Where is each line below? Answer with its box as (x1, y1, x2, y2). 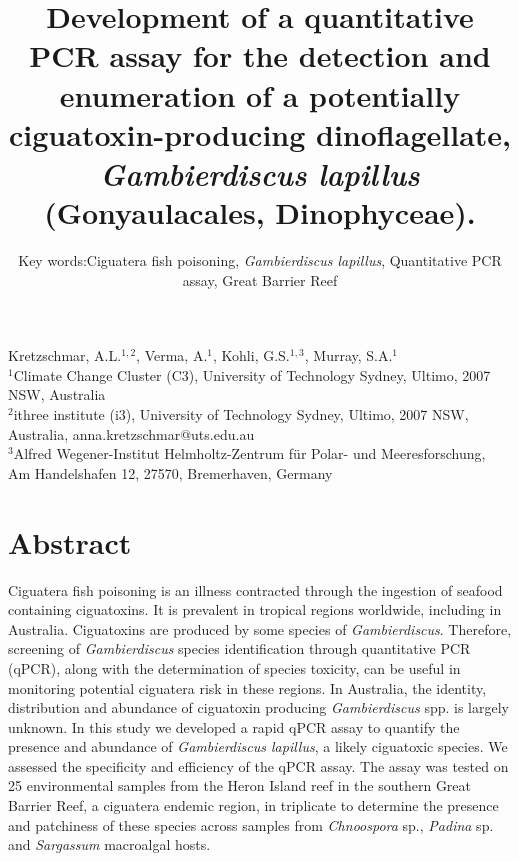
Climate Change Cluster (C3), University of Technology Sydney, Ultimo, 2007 (13, 364, 491, 385)
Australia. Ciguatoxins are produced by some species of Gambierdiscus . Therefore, (8, 618, 512, 639)
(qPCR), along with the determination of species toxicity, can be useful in (8, 657, 461, 678)
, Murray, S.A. (304, 345, 393, 366)
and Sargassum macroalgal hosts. (8, 834, 211, 855)
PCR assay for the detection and (29, 35, 491, 76)
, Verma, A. (136, 345, 208, 366)
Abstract (8, 521, 132, 562)
